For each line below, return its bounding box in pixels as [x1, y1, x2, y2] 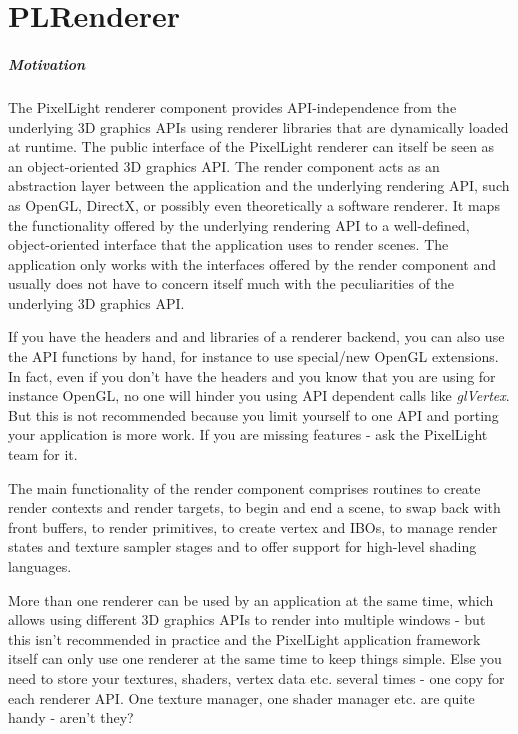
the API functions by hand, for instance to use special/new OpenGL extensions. [8, 346, 499, 367]
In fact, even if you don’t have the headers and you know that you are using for [8, 365, 496, 386]
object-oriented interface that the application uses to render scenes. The [8, 234, 449, 255]
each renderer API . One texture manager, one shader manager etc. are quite [8, 687, 475, 708]
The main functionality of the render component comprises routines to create [8, 477, 481, 498]
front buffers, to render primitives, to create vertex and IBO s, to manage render [8, 516, 498, 537]
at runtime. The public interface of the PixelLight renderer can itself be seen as [8, 136, 495, 157]
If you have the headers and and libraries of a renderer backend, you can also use [8, 326, 505, 347]
